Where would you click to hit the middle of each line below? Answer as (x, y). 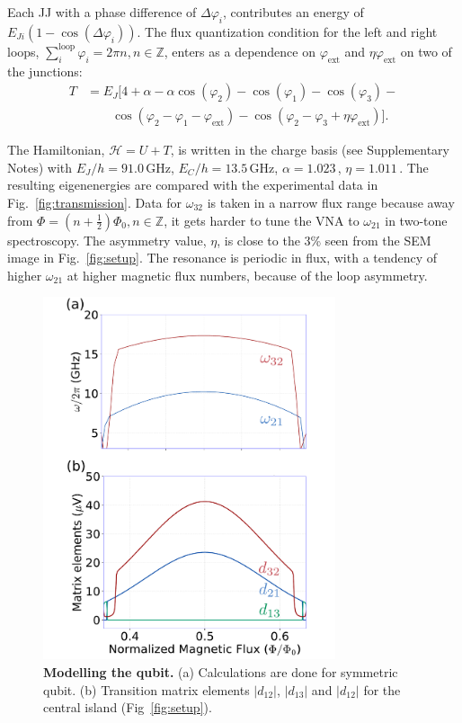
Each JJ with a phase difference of (102, 12)
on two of (426, 51)
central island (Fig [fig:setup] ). (128, 707)
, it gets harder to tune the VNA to (262, 220)
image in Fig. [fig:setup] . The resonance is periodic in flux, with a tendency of (222, 258)
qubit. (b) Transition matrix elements (147, 689)
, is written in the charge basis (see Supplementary (310, 150)
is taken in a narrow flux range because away (331, 203)
